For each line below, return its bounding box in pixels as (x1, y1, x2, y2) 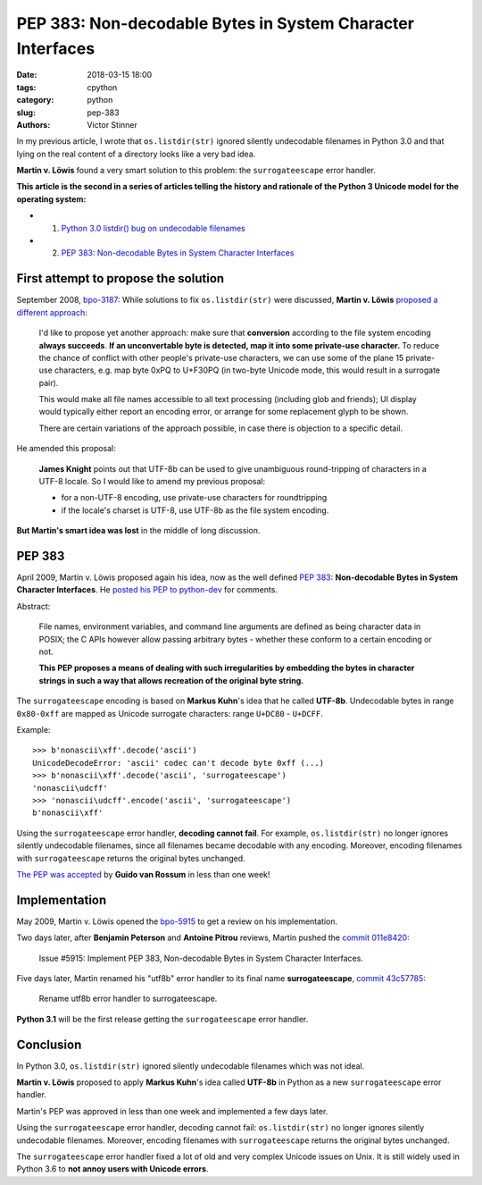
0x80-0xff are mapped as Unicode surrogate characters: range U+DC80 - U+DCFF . (16, 708, 323, 719)
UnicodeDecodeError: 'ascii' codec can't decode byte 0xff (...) (32, 758, 325, 768)
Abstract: (16, 601, 51, 611)
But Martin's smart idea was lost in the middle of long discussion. (16, 525, 261, 536)
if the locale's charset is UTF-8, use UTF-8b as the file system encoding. (61, 505, 329, 516)
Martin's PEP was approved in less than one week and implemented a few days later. (16, 1105, 328, 1116)
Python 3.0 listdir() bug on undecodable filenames (61, 223, 245, 233)
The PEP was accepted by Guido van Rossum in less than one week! (16, 869, 270, 879)
